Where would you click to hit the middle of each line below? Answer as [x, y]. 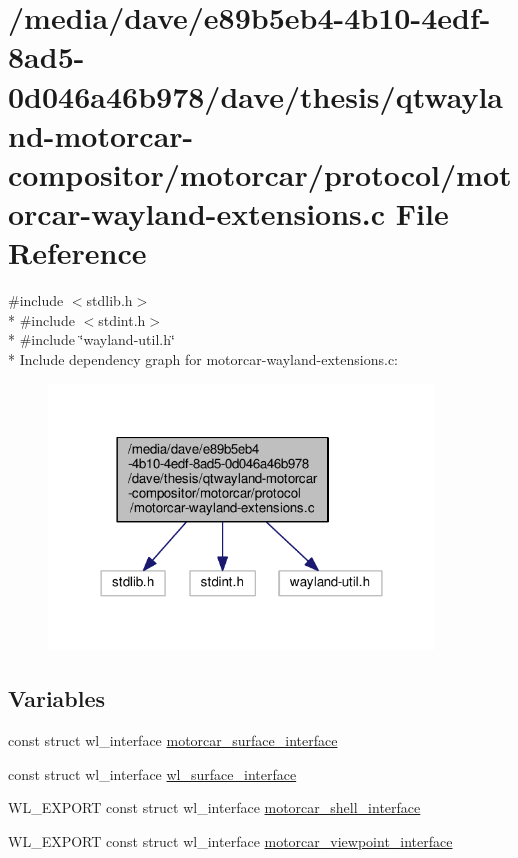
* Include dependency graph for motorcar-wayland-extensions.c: [203, 359]
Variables [57, 698]
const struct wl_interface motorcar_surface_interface [173, 739]
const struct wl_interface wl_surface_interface [152, 773]
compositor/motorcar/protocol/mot [260, 173]
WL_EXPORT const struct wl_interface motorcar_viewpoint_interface [230, 840]
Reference [77, 252]
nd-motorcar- [101, 134]
